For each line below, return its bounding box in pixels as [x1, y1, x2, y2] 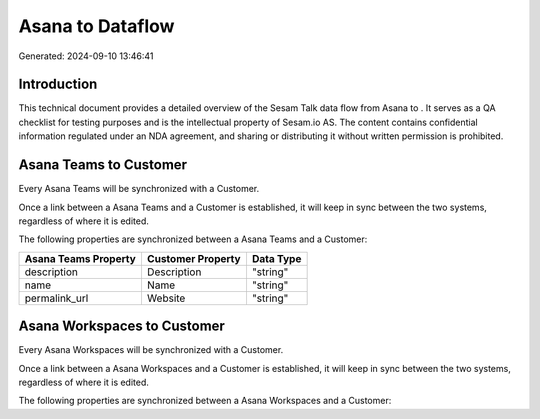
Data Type [251, 251, 302, 265]
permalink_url [24, 291, 89, 305]
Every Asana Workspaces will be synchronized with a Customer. [18, 344, 284, 356]
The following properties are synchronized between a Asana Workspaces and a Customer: [18, 395, 392, 407]
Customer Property [146, 251, 241, 265]
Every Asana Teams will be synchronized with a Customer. [18, 183, 260, 195]
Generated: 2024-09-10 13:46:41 [18, 50, 154, 62]
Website [146, 291, 186, 305]
